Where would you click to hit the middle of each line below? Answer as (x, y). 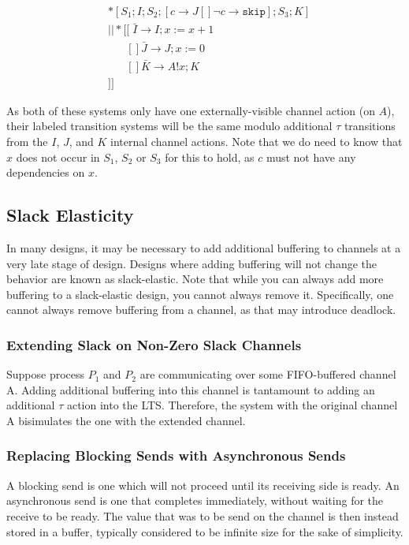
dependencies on (46, 172)
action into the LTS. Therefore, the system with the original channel (232, 405)
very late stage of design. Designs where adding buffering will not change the (191, 263)
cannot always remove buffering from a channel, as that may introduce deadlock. (201, 310)
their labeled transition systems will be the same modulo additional (169, 126)
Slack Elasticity (70, 215)
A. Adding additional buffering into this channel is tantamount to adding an (191, 389)
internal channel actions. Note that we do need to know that (257, 141)
